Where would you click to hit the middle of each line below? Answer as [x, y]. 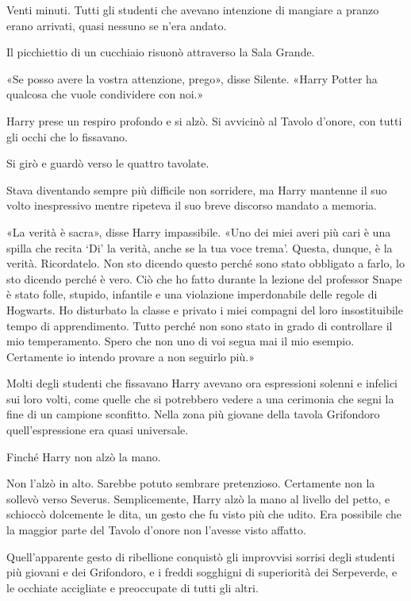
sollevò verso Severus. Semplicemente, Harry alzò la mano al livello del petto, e [198, 498]
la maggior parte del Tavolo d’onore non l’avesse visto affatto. [156, 530]
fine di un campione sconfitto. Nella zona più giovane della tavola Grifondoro [193, 414]
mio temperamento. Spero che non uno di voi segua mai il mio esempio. [181, 341]
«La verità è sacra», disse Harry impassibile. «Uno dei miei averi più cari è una [199, 231]
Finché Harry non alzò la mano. [84, 456]
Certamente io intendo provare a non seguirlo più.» [131, 356]
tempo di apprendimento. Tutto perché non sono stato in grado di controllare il [200, 325]
